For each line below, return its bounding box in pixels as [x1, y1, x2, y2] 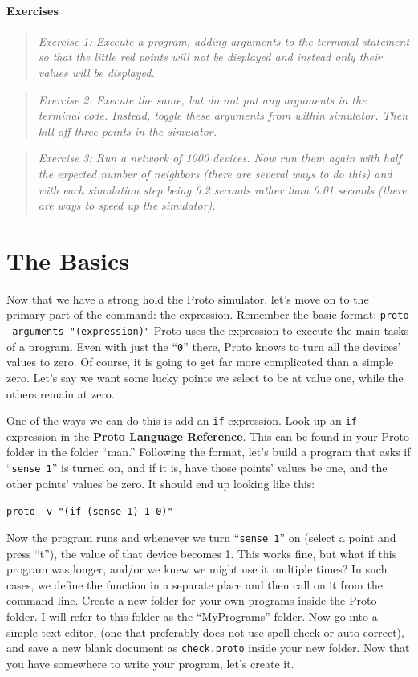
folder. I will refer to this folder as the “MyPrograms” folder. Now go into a [6, 607, 378, 624]
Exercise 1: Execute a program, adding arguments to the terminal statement [38, 32, 410, 49]
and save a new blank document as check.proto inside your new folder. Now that [6, 639, 410, 656]
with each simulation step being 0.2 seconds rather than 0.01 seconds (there [38, 181, 407, 198]
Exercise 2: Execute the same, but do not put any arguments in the [38, 91, 367, 108]
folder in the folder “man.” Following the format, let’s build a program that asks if [6, 443, 411, 460]
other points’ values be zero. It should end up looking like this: [6, 475, 315, 491]
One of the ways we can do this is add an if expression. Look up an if [6, 412, 357, 429]
